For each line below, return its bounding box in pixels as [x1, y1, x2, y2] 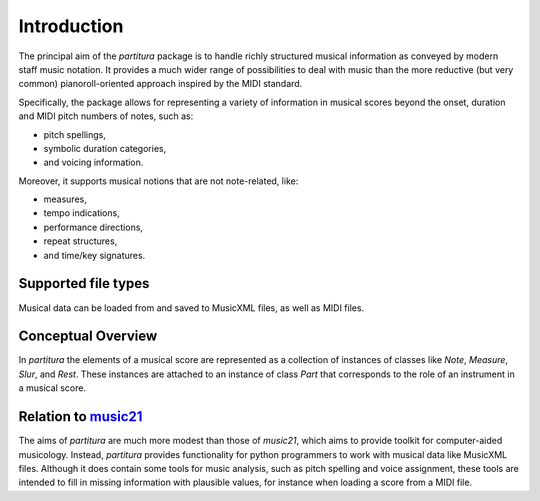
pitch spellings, [43, 128, 107, 140]
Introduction [18, 15, 124, 37]
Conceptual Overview [18, 328, 158, 345]
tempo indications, [43, 207, 120, 219]
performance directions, [43, 221, 144, 233]
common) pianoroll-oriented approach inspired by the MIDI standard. [18, 78, 303, 90]
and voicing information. [43, 156, 144, 169]
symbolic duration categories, [43, 142, 167, 154]
